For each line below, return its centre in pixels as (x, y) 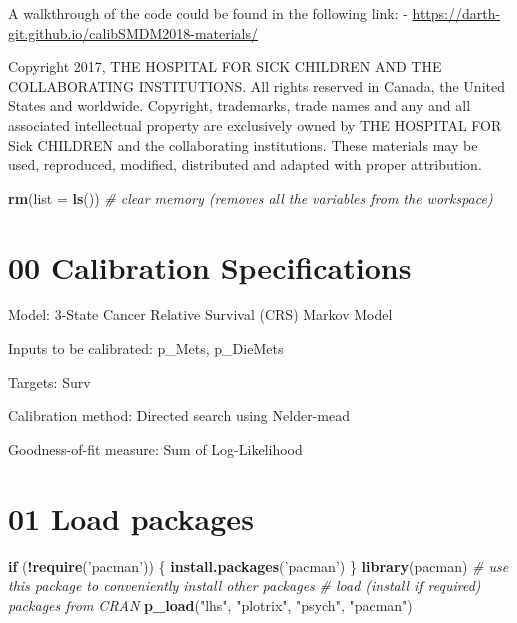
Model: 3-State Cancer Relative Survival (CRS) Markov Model (200, 314)
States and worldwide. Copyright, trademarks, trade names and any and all (239, 105)
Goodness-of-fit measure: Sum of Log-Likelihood (155, 448)
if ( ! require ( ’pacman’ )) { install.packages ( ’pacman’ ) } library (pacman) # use (258, 565)
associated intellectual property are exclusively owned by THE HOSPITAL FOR (255, 124)
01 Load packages (131, 517)
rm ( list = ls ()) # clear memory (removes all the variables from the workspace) (250, 197)
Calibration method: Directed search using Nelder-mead (179, 415)
